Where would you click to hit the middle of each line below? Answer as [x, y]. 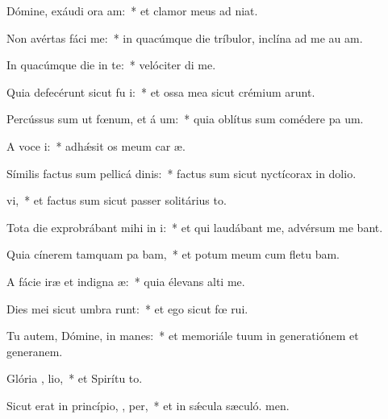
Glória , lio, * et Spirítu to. [75, 378]
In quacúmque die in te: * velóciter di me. [111, 65]
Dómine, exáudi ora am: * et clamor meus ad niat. [132, 10]
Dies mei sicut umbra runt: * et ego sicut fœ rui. [127, 308]
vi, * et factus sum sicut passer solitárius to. [117, 200]
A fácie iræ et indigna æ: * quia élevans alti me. [126, 281]
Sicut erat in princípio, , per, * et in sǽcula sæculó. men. [148, 405]
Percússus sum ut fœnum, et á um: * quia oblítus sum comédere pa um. [185, 119]
